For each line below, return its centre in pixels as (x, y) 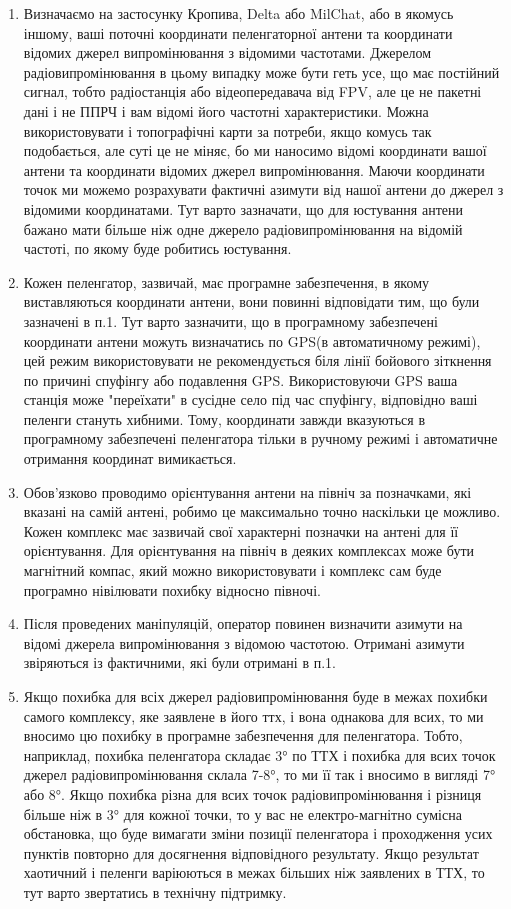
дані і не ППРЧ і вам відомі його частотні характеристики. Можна (226, 110)
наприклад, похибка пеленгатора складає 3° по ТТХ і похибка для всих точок (259, 754)
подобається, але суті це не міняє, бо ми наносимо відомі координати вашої (255, 150)
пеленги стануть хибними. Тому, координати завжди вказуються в (224, 418)
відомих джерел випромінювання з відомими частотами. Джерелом (227, 52)
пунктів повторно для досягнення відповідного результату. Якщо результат (251, 852)
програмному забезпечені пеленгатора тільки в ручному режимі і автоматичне (260, 438)
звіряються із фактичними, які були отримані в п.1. (179, 662)
